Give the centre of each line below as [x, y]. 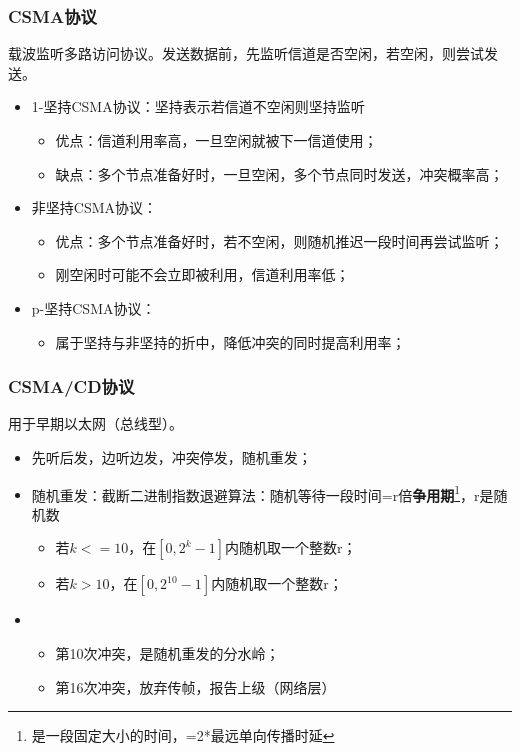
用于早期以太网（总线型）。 [95, 423]
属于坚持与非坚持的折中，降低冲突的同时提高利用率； [230, 341]
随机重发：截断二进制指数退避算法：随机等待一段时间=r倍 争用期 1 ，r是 [262, 493]
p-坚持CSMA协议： [93, 307]
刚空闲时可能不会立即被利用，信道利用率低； [202, 274]
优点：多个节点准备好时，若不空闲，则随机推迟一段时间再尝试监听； [279, 240]
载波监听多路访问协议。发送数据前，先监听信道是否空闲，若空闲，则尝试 [246, 53]
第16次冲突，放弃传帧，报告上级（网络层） [195, 686]
